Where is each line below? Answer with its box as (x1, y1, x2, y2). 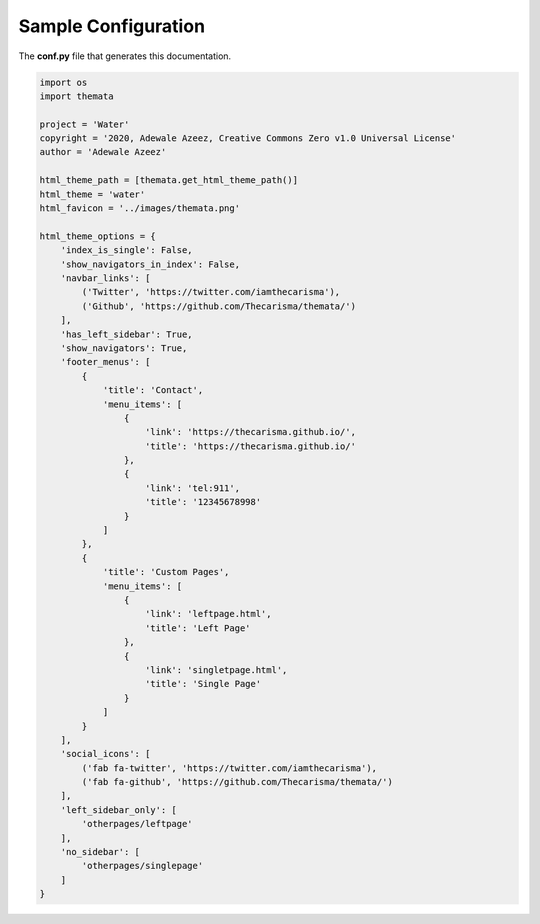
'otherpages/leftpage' (81, 818, 194, 830)
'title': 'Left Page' (145, 622, 251, 634)
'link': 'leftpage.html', (145, 608, 272, 620)
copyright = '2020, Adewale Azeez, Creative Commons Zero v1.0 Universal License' (39, 133, 457, 144)
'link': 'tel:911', (145, 482, 240, 494)
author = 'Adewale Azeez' (39, 146, 167, 158)
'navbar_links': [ (60, 273, 151, 284)
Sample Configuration (18, 15, 205, 37)
